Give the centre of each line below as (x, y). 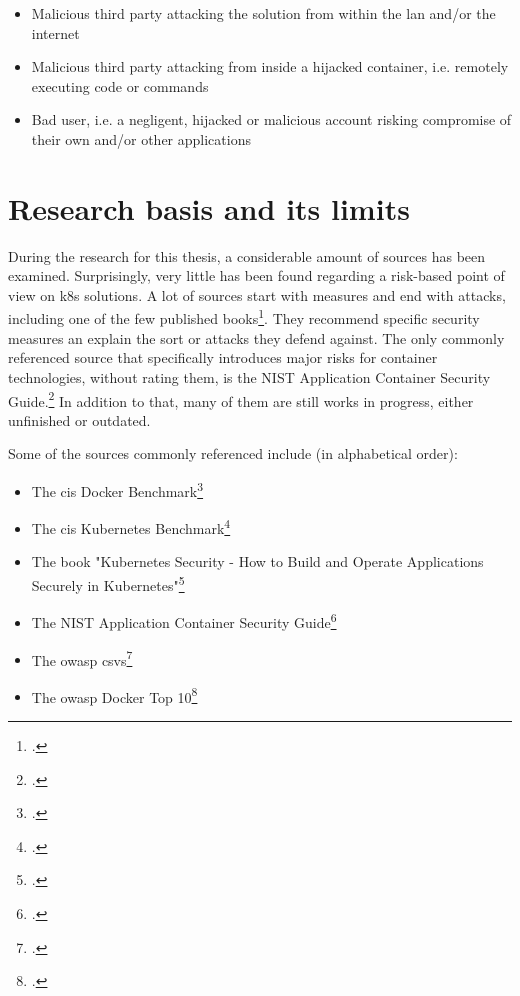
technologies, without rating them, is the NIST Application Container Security (249, 376)
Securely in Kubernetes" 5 (108, 583)
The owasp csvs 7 (82, 658)
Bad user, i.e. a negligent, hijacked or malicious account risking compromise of (271, 119)
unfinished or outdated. (79, 419)
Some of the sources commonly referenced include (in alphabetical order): (233, 453)
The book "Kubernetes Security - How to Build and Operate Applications (257, 561)
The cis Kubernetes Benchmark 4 (131, 526)
